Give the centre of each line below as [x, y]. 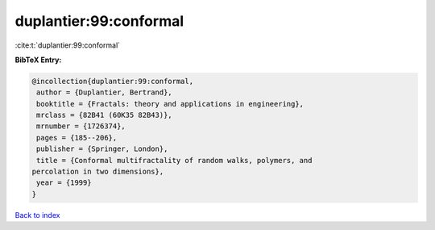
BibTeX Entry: [38, 60]
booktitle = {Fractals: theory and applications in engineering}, [170, 104]
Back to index [37, 215]
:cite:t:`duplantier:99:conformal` [68, 45]
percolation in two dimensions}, [98, 172]
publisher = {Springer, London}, [102, 149]
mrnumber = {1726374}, [81, 126]
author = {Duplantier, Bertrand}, [104, 92]
